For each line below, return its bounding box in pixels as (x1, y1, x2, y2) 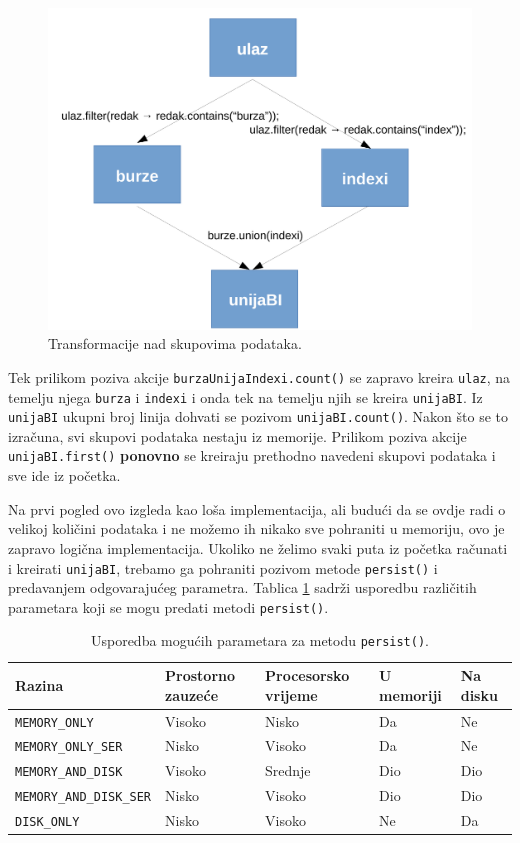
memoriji (379, 684, 442, 705)
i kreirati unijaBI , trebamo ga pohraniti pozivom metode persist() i (8, 557, 438, 578)
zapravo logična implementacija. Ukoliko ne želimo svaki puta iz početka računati (8, 537, 508, 558)
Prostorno (165, 665, 236, 686)
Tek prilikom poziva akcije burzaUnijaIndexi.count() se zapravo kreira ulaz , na (8, 366, 511, 387)
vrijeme (265, 684, 318, 705)
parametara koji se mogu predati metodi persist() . (8, 596, 329, 617)
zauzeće (165, 684, 219, 705)
